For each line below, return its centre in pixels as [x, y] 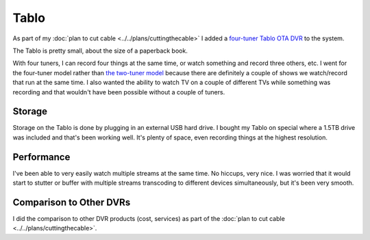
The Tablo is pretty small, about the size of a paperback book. [100, 51]
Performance [41, 157]
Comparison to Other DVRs [72, 202]
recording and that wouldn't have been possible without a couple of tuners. [119, 92]
